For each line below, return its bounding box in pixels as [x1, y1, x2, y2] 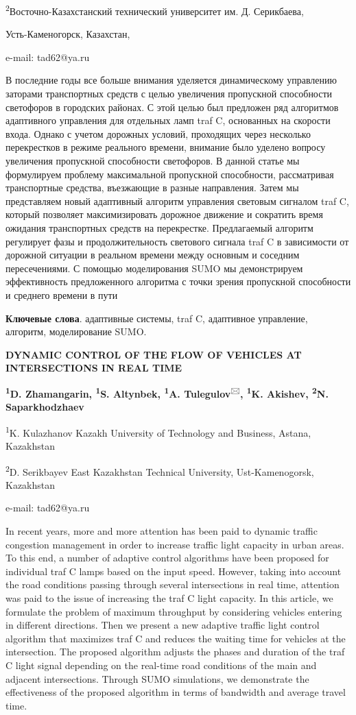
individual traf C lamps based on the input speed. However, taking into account [5, 563, 342, 578]
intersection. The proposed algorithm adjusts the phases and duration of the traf [5, 644, 345, 659]
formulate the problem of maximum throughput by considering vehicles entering [5, 604, 342, 618]
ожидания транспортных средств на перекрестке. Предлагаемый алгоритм [5, 220, 313, 234]
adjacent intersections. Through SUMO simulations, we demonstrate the [5, 671, 309, 686]
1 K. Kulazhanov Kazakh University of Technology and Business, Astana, [5, 423, 311, 439]
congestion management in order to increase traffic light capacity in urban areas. [5, 537, 344, 551]
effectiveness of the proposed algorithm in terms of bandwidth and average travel [5, 685, 346, 699]
